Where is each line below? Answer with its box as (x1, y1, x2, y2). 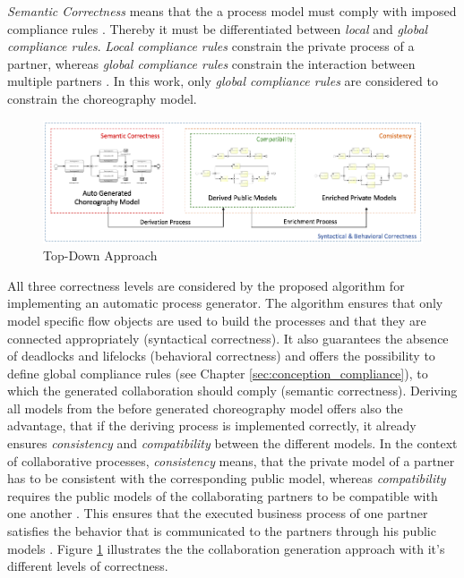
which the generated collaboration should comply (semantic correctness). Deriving (7, 381, 458, 400)
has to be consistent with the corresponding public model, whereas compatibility (7, 469, 446, 488)
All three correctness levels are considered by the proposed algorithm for (7, 276, 405, 294)
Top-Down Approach (43, 246, 158, 265)
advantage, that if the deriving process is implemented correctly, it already (7, 416, 417, 435)
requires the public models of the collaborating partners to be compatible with (7, 486, 438, 505)
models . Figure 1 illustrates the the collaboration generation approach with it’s (7, 539, 445, 557)
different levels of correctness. (7, 557, 168, 575)
